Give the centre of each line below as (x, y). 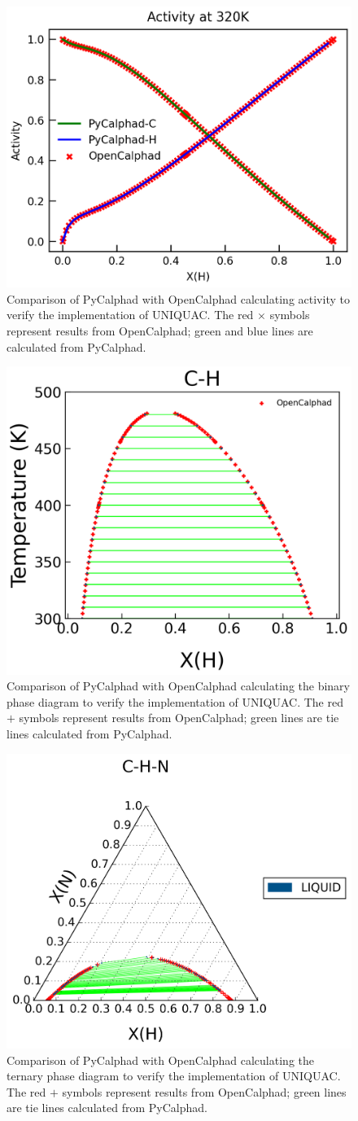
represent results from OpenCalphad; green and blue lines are (160, 331)
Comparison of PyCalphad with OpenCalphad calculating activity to (178, 298)
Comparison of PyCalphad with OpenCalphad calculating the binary (178, 686)
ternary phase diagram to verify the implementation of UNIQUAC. (174, 1076)
